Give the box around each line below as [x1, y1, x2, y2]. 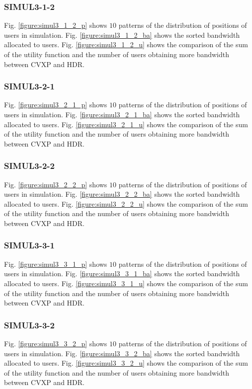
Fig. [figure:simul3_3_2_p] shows [4, 338, 107, 348]
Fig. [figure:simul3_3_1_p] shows [4, 258, 107, 269]
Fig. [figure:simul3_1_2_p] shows [4, 20, 107, 30]
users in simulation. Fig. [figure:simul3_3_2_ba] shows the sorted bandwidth [4, 348, 240, 358]
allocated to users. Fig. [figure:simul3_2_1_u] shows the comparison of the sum [4, 119, 248, 129]
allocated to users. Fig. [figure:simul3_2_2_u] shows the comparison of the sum [4, 198, 248, 209]
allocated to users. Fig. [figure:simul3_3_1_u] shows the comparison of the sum [4, 278, 248, 288]
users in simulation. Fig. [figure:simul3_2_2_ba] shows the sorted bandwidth [4, 189, 240, 199]
